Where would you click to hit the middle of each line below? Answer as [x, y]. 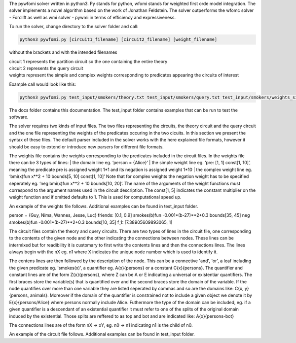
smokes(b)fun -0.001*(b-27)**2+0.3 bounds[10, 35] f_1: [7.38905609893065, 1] [91, 222]
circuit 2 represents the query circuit [46, 68]
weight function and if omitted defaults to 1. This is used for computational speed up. [95, 197]
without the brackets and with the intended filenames [63, 52]
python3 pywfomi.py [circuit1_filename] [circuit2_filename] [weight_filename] [118, 40]
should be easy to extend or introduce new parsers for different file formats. [86, 147]
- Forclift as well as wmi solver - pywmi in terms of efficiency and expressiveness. [92, 17]
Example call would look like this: [43, 84]
